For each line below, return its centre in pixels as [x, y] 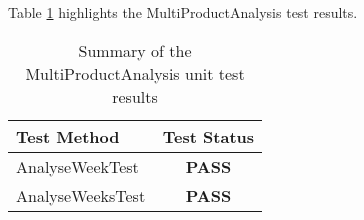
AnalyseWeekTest [77, 166]
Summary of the [135, 50]
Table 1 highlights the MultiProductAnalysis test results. [183, 12]
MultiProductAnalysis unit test [135, 73]
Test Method [68, 136]
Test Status [208, 136]
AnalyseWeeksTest [81, 195]
